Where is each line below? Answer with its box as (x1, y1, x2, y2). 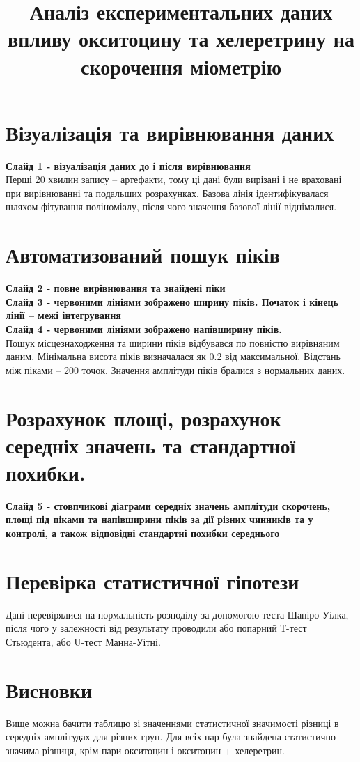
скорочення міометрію (80, 52, 282, 80)
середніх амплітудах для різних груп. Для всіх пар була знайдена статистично (6, 729, 336, 744)
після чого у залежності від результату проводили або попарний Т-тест (6, 621, 307, 635)
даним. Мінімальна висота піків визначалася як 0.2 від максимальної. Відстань (6, 349, 341, 364)
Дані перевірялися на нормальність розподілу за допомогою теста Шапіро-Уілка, (6, 607, 349, 621)
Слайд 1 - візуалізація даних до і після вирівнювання (6, 158, 251, 173)
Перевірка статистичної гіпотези (6, 566, 299, 595)
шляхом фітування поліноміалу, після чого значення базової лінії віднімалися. (6, 199, 337, 214)
